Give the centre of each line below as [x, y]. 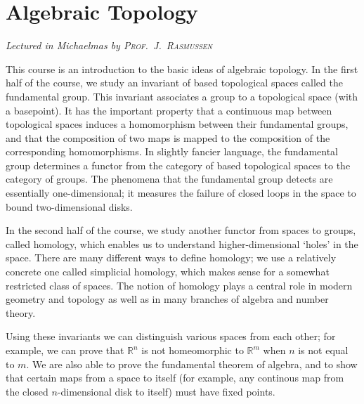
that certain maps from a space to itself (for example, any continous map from [175, 378]
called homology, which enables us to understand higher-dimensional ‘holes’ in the [182, 243]
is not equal [323, 350]
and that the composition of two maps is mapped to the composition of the [168, 137]
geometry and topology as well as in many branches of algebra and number [167, 299]
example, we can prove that [65, 350]
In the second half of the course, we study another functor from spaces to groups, [181, 230]
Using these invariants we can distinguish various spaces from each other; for [171, 336]
